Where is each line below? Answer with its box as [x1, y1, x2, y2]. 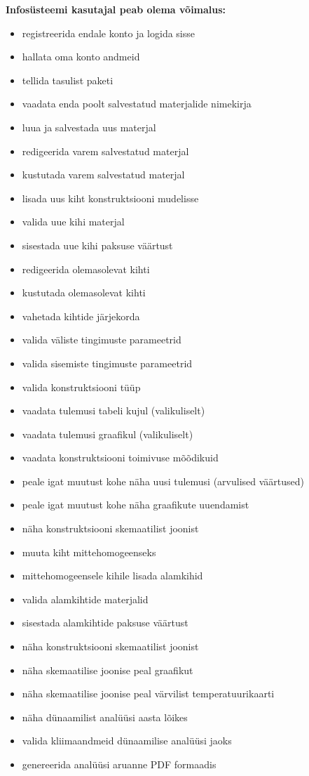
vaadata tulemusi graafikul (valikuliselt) [22, 426, 193, 441]
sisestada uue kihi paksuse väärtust [22, 237, 173, 252]
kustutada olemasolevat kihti [22, 285, 146, 300]
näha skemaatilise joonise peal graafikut [22, 662, 193, 677]
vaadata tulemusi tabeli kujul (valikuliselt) [22, 403, 205, 418]
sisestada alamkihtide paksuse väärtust [22, 615, 188, 630]
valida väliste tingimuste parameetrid [22, 332, 181, 347]
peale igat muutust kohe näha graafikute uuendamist [22, 497, 249, 512]
